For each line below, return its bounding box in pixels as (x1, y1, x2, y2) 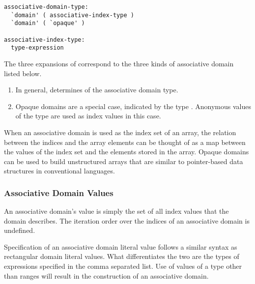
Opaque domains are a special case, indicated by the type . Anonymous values (15, 101, 251, 111)
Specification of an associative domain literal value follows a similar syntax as (4, 241, 237, 252)
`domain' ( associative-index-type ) (11, 11, 134, 19)
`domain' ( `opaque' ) (11, 20, 85, 27)
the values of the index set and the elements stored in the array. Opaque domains (4, 146, 249, 157)
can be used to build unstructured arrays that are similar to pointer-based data (4, 156, 243, 166)
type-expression (11, 44, 64, 52)
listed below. (4, 68, 42, 78)
